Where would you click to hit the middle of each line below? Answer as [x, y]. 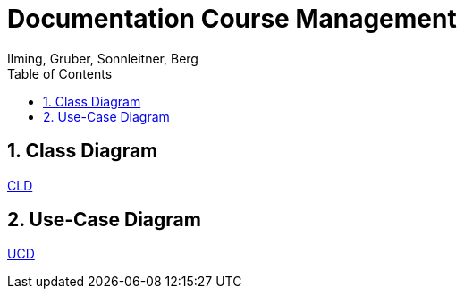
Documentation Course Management [232, 19]
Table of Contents [60, 73]
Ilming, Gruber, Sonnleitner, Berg [103, 58]
